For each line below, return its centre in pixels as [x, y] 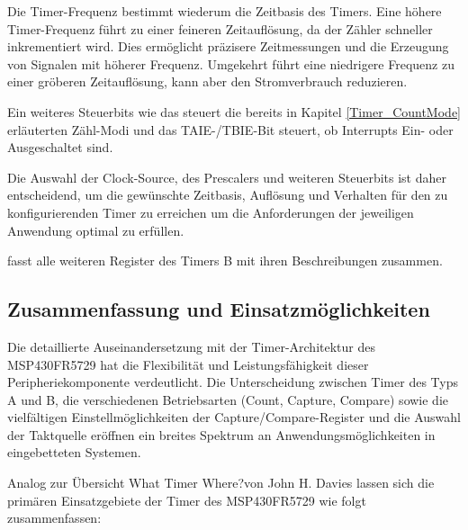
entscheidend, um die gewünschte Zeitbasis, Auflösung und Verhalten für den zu [228, 195]
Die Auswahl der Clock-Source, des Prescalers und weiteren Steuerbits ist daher [227, 177]
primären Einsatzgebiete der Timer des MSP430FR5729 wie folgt [187, 500]
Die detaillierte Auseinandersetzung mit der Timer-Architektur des [191, 346]
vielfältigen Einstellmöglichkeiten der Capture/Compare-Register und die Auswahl [234, 417]
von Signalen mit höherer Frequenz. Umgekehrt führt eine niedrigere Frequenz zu [231, 63]
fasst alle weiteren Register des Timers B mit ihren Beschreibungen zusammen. [225, 261]
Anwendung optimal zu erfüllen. [96, 230]
